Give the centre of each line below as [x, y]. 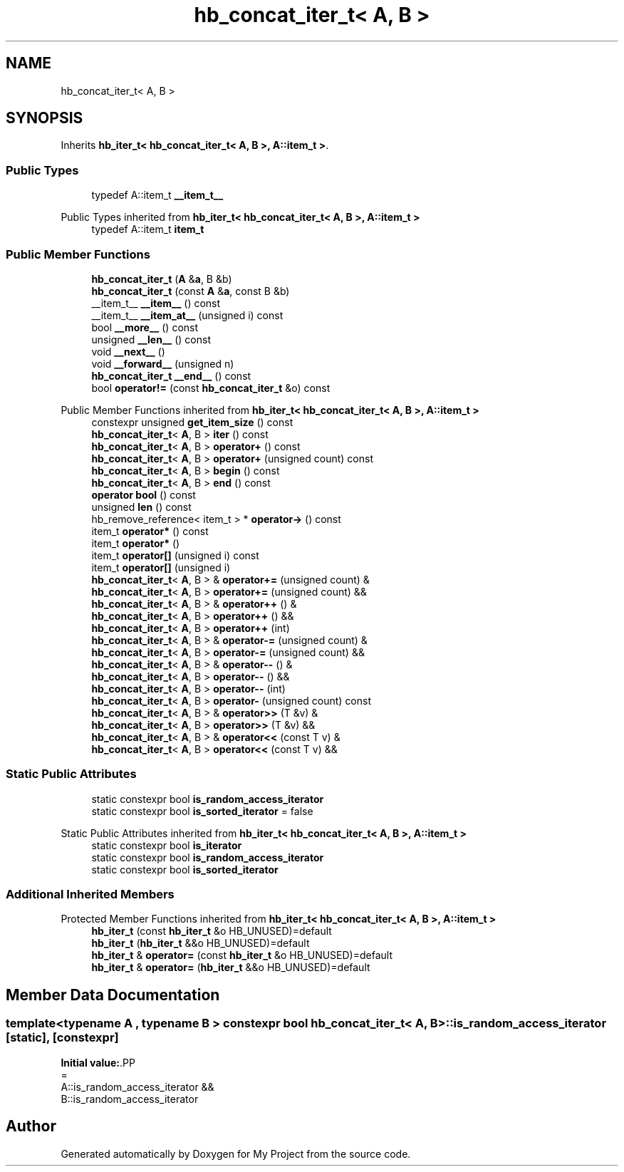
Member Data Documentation [113, 995]
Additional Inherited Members [90, 894]
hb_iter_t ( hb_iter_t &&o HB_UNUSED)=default [201, 943]
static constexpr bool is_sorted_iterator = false [202, 811]
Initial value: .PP [98, 1062]
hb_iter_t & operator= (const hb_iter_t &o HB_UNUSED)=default [242, 955]
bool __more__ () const [145, 327]
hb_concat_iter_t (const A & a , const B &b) [191, 291]
